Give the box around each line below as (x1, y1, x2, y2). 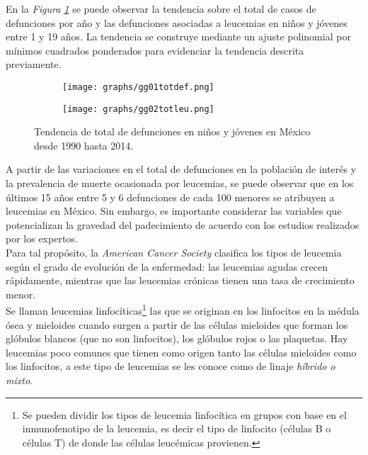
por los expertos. (6, 231, 78, 246)
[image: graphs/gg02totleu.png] (62, 103, 214, 114)
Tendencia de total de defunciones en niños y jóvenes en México (34, 124, 311, 139)
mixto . (6, 373, 33, 388)
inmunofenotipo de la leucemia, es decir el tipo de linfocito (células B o (22, 421, 331, 436)
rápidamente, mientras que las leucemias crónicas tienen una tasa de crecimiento (6, 273, 355, 288)
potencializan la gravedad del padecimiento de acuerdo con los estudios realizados (6, 217, 360, 232)
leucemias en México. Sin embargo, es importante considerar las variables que (6, 203, 342, 218)
